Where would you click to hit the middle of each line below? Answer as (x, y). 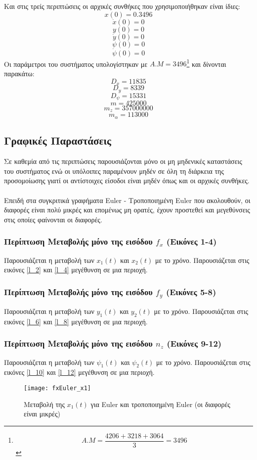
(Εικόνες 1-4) (192, 241)
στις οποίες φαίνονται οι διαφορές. (53, 219)
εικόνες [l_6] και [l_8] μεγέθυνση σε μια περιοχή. (76, 321)
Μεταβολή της (44, 404)
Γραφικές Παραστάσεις (58, 140)
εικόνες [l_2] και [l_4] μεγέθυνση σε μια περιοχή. (76, 270)
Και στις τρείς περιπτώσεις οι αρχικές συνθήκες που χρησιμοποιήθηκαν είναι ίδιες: (122, 6)
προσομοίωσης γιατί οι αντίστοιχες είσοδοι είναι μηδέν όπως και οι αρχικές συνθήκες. (127, 180)
